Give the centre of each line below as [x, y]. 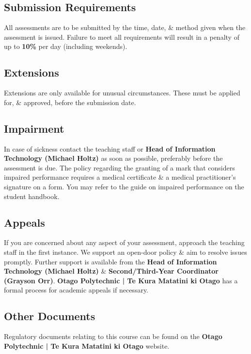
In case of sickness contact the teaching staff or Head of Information [110, 148]
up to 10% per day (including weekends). [66, 46]
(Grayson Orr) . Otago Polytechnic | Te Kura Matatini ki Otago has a [121, 280]
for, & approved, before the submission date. [70, 102]
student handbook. [32, 196]
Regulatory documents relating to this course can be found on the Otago [113, 336]
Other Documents [50, 316]
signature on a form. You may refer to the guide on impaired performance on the [124, 186]
